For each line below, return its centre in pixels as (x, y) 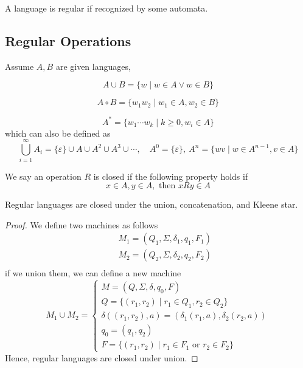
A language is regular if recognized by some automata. (106, 8)
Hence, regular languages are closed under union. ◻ (102, 357)
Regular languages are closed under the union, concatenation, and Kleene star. (151, 204)
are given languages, (93, 66)
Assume (19, 66)
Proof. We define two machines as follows (82, 224)
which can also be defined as (58, 133)
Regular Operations (68, 40)
